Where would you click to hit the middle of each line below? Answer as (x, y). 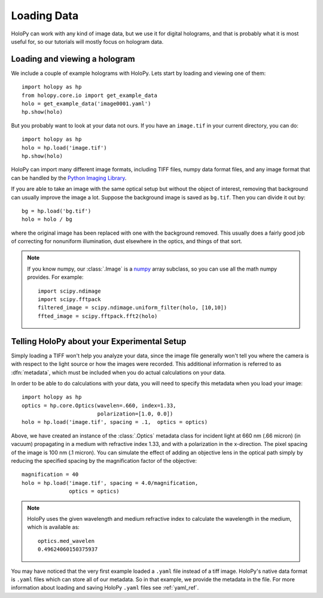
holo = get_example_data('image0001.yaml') (86, 104)
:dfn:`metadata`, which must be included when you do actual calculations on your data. (118, 372)
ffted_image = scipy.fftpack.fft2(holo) (98, 316)
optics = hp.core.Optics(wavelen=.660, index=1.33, (99, 405)
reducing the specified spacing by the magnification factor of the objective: (104, 461)
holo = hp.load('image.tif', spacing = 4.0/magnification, (110, 483)
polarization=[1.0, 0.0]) (135, 414)
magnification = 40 (50, 475)
